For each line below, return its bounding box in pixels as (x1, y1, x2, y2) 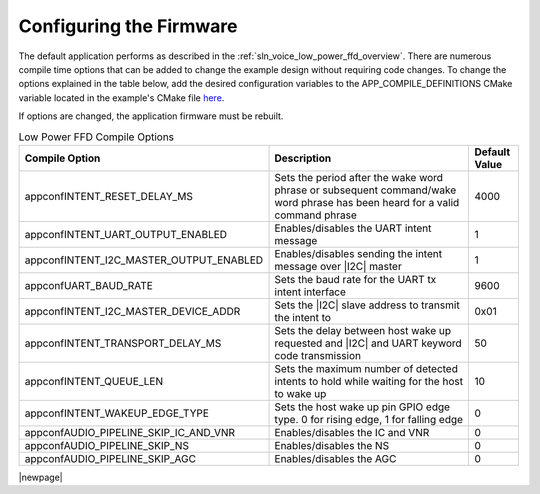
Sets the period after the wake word (274, 170, 444, 184)
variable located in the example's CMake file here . (18, 91, 225, 104)
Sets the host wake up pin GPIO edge (274, 400, 450, 414)
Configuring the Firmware (18, 15, 238, 37)
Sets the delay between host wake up (274, 323, 452, 337)
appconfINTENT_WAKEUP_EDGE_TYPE (24, 406, 210, 420)
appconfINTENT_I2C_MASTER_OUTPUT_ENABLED (24, 253, 264, 267)
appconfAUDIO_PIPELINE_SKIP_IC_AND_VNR (24, 425, 235, 439)
